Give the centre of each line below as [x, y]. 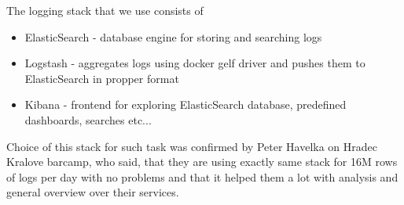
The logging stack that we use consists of [105, 10]
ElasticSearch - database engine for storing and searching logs [173, 36]
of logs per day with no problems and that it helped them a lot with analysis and [202, 176]
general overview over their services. [93, 192]
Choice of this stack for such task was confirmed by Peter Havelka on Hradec [192, 146]
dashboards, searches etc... [88, 119]
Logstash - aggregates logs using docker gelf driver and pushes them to [195, 63]
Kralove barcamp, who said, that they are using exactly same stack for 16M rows [202, 162]
